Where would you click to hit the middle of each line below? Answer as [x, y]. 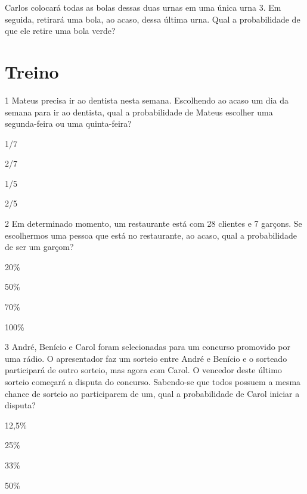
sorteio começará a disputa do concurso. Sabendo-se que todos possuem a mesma [153, 382]
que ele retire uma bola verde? [60, 31]
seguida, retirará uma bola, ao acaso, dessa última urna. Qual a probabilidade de [153, 19]
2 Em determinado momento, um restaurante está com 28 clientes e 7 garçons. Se [153, 223]
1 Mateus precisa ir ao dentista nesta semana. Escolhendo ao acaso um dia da [147, 100]
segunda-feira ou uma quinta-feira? [68, 124]
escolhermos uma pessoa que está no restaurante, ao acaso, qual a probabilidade [151, 235]
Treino [32, 71]
